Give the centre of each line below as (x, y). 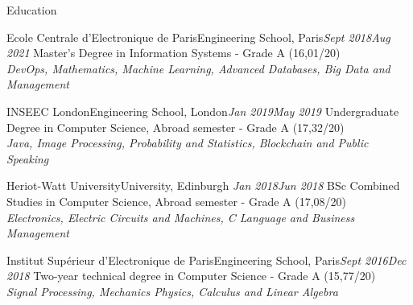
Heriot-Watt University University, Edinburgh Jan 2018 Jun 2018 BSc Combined (203, 185)
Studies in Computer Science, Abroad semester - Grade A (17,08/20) (177, 201)
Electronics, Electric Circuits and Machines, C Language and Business (181, 217)
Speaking (28, 158)
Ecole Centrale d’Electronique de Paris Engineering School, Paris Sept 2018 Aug (198, 37)
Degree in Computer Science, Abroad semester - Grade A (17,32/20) (176, 127)
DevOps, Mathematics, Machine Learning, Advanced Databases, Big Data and (198, 68)
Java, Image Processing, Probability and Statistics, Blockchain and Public (188, 143)
